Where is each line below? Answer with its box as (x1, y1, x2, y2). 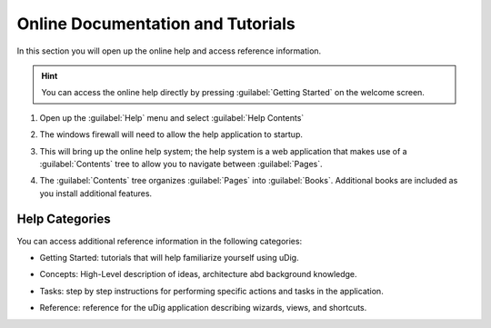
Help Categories (16, 212, 111, 227)
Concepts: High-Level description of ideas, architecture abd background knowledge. (39, 269, 358, 280)
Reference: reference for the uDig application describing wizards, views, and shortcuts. (39, 303, 367, 313)
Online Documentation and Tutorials (16, 14, 296, 34)
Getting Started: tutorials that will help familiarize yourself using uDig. (39, 252, 299, 263)
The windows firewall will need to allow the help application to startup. (39, 129, 304, 140)
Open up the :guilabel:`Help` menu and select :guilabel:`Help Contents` (39, 112, 305, 123)
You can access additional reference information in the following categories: (16, 235, 303, 246)
